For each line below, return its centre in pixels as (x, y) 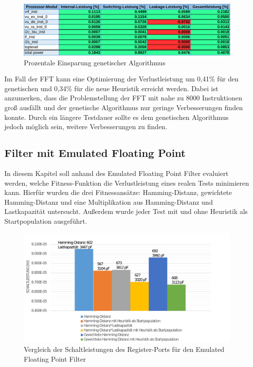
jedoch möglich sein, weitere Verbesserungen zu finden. (86, 126)
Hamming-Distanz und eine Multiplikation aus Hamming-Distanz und (109, 202)
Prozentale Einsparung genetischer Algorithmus (95, 62)
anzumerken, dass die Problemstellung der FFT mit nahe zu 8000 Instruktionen (123, 98)
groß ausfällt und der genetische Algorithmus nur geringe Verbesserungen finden (124, 107)
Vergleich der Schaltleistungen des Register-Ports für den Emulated (124, 349)
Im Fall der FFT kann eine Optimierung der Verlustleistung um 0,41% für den (122, 79)
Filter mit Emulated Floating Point (95, 153)
